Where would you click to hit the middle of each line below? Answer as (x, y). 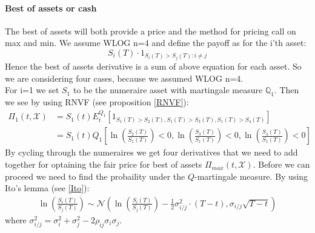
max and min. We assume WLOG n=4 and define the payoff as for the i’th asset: (156, 43)
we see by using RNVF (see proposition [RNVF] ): (97, 102)
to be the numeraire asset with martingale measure (168, 90)
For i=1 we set (32, 90)
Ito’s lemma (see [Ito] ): (47, 188)
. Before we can (281, 164)
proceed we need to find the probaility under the (95, 176)
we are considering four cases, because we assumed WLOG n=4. (124, 78)
